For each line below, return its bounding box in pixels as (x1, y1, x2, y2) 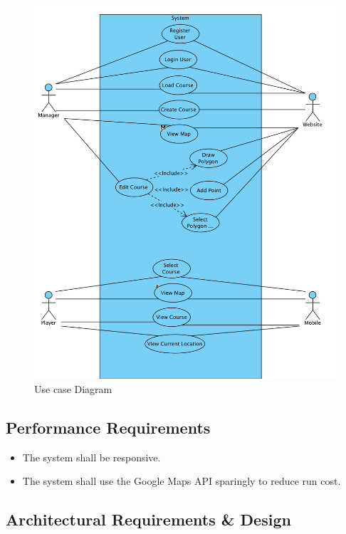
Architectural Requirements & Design (6, 508, 291, 530)
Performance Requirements (6, 416, 211, 438)
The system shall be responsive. (22, 449, 161, 464)
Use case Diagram (34, 381, 112, 396)
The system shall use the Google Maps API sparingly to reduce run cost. (22, 473, 341, 488)
